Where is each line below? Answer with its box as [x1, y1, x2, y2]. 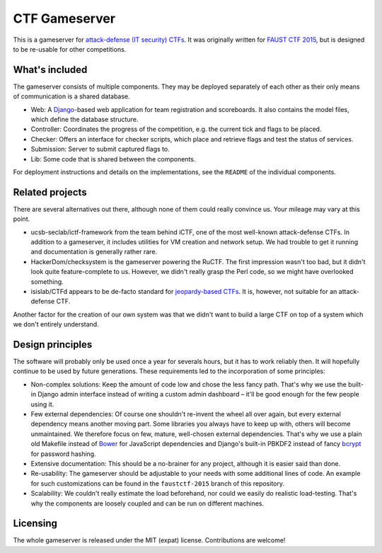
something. [30, 277, 64, 286]
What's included [13, 64, 88, 76]
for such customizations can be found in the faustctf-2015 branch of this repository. [30, 479, 284, 488]
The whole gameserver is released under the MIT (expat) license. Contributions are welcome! [13, 536, 286, 545]
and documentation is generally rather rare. [30, 248, 158, 256]
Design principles [13, 338, 93, 350]
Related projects [13, 186, 88, 198]
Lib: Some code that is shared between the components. [30, 154, 196, 163]
